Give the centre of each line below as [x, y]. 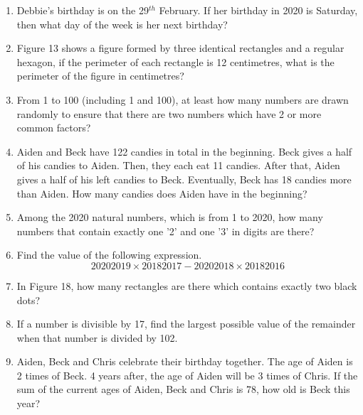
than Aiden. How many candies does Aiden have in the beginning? [162, 193]
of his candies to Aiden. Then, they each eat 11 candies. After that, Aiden [178, 165]
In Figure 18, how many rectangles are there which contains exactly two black [187, 285]
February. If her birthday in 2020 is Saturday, [258, 10]
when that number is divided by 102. [97, 337]
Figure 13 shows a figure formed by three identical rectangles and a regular [180, 48]
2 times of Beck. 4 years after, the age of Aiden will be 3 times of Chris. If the [187, 375]
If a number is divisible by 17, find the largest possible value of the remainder [186, 324]
